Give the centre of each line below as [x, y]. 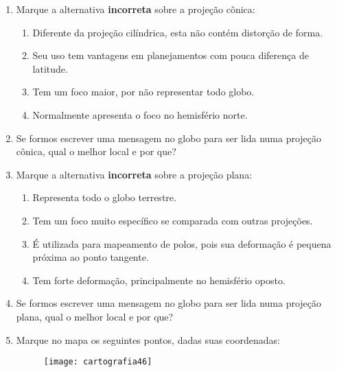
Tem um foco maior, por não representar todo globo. [143, 92]
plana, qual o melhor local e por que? [95, 316]
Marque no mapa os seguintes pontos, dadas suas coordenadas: [148, 339]
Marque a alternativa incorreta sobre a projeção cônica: [136, 9]
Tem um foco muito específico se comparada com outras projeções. [173, 220]
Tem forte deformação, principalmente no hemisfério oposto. [159, 280]
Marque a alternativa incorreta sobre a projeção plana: [134, 174]
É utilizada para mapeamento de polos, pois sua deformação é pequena [182, 243]
